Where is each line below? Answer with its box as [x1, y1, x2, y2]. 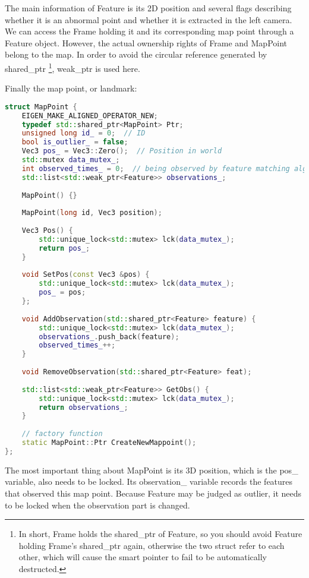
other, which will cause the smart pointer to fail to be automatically [18, 551, 267, 563]
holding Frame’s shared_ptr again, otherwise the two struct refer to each [18, 539, 285, 551]
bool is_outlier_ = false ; [21, 138, 128, 147]
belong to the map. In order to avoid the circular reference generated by [5, 48, 267, 61]
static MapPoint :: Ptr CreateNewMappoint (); [21, 438, 197, 447]
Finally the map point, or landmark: [5, 82, 137, 94]
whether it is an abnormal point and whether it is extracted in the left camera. [5, 13, 292, 26]
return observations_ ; [39, 403, 128, 412]
